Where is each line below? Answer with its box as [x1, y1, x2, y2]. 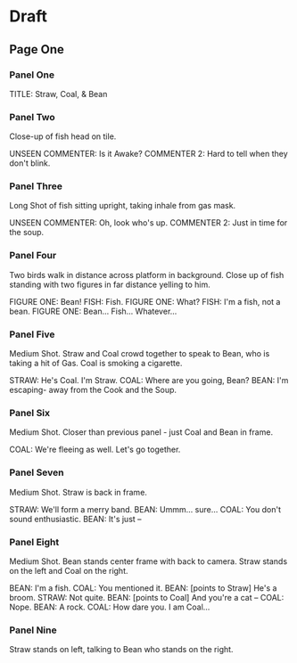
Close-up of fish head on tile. [9, 131, 117, 142]
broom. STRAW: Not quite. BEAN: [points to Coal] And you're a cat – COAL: [9, 592, 285, 602]
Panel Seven [9, 466, 64, 479]
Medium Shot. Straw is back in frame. [9, 487, 147, 497]
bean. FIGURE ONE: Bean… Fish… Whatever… [9, 306, 177, 316]
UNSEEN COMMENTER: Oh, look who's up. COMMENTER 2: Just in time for [9, 217, 288, 228]
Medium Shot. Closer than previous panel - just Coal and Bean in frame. [9, 427, 274, 438]
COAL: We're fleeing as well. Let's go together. [9, 444, 181, 455]
